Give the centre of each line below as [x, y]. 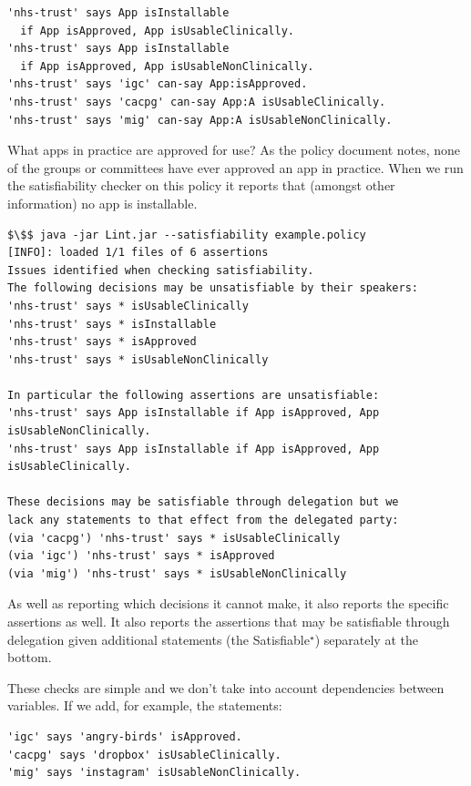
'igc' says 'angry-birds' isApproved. [125, 736]
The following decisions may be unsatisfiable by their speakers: [213, 288]
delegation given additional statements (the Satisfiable [159, 639]
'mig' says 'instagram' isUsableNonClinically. [154, 773]
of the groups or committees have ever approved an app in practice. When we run [235, 167]
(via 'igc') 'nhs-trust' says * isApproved [141, 556]
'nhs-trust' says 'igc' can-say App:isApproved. [158, 84]
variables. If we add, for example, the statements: [145, 705]
